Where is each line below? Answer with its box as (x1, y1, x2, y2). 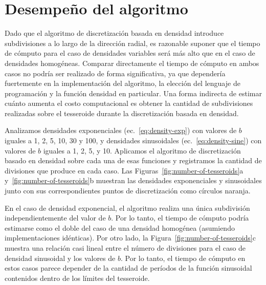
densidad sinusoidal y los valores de (5, 252, 116, 263)
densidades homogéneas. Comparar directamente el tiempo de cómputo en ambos (5, 57, 259, 68)
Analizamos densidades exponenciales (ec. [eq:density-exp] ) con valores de (5, 125, 237, 136)
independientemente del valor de (5, 212, 106, 223)
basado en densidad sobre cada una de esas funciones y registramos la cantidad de (5, 155, 262, 166)
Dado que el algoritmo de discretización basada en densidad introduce (5, 28, 224, 38)
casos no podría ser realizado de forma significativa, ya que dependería (5, 68, 226, 78)
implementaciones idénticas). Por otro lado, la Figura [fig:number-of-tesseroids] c (5, 232, 256, 243)
